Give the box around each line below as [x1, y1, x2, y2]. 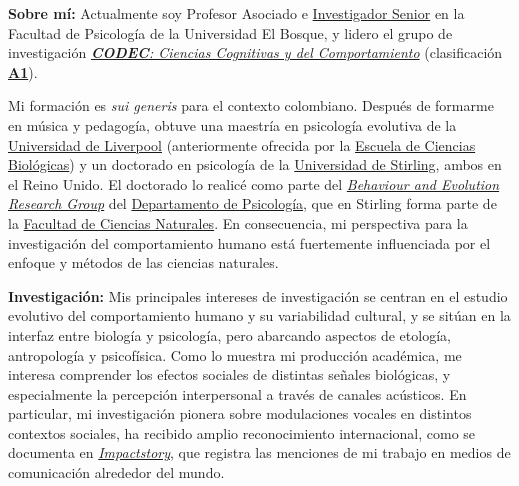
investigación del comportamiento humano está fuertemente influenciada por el [8, 232, 491, 253]
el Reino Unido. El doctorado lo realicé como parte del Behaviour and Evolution [8, 173, 500, 194]
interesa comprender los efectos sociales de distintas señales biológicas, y [8, 364, 451, 385]
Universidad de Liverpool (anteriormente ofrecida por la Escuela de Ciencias [8, 134, 476, 155]
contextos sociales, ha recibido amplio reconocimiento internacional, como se [8, 422, 476, 443]
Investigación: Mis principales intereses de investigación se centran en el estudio [8, 285, 508, 306]
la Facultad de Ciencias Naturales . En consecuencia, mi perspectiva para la [8, 212, 468, 233]
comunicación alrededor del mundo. [8, 462, 225, 483]
